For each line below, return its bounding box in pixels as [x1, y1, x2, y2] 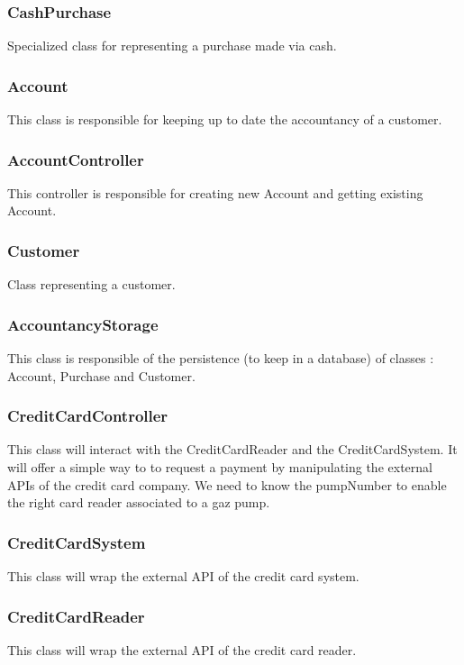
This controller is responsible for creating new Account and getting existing [7, 183, 423, 202]
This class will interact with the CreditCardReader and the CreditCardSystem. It [7, 440, 458, 459]
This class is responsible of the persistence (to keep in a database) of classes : [7, 349, 434, 368]
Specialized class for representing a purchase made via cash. [7, 36, 337, 55]
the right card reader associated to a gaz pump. [7, 493, 270, 512]
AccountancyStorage [7, 313, 159, 335]
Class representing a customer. [7, 275, 176, 294]
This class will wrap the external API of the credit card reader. [7, 640, 357, 659]
